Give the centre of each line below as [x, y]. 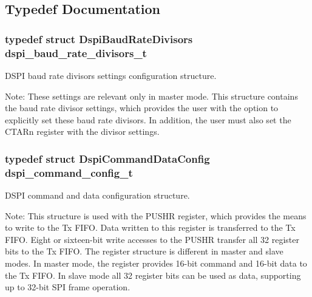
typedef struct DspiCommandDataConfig [107, 158]
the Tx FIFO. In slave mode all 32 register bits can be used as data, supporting [153, 275]
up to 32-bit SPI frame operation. [68, 287]
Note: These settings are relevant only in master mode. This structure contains [151, 96]
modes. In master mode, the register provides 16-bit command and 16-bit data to [156, 263]
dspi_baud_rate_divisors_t [76, 53]
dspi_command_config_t [69, 172]
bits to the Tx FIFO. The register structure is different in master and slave [144, 251]
